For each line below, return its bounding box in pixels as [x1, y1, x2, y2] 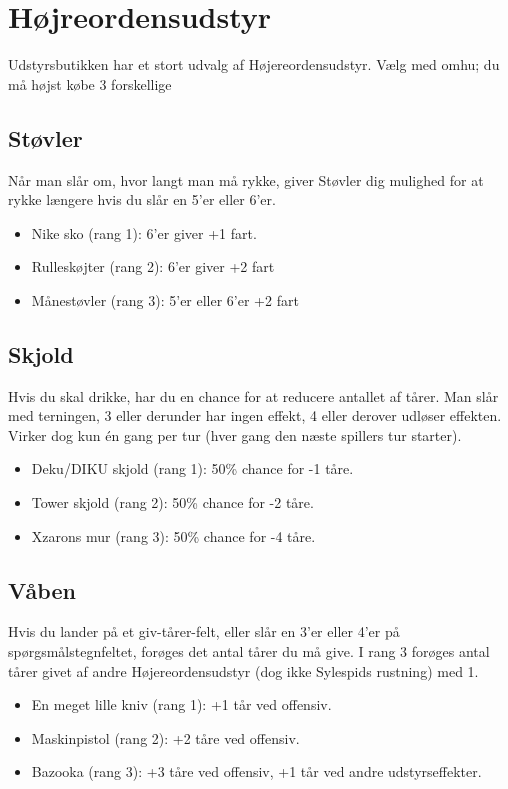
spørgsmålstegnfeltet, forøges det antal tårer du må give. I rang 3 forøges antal [8, 641, 490, 662]
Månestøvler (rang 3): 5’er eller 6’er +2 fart [31, 289, 299, 310]
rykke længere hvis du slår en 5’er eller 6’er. [8, 189, 276, 210]
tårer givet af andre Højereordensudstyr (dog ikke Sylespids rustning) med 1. [8, 660, 479, 681]
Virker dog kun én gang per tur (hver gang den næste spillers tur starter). [8, 424, 462, 445]
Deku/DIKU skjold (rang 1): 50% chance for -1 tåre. [31, 458, 354, 479]
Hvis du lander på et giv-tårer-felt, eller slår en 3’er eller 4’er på [8, 621, 400, 642]
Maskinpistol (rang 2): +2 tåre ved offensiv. [31, 727, 300, 748]
